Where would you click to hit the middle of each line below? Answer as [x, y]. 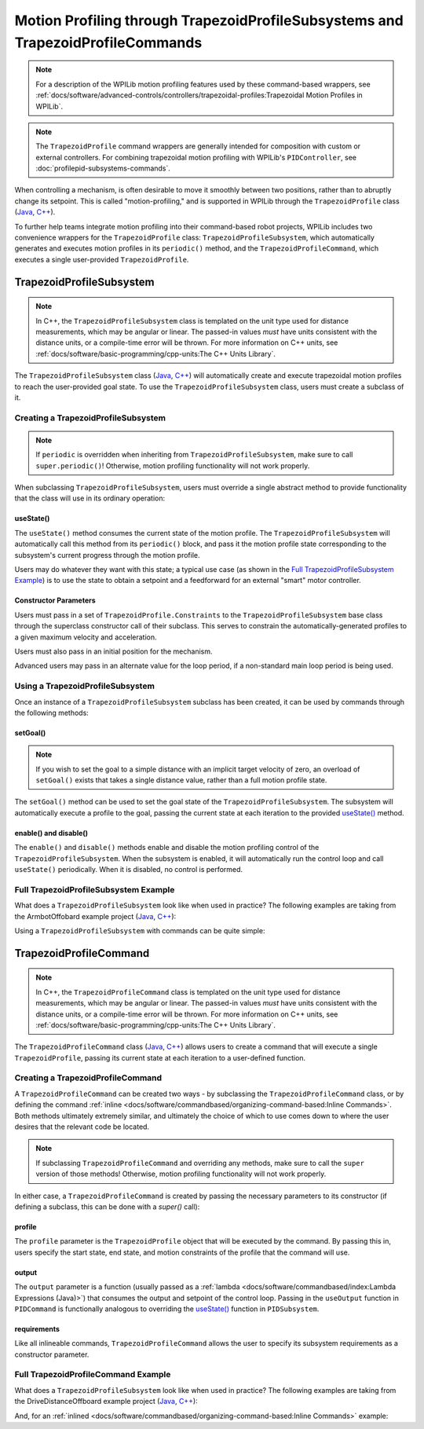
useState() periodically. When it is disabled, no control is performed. [129, 870]
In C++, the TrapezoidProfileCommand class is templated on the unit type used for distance [188, 992]
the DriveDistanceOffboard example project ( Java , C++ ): [106, 1402]
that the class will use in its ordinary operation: [90, 498]
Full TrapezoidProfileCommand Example [93, 1375]
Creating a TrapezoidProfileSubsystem [90, 418]
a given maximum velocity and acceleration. [86, 637]
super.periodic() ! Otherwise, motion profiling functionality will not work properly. [173, 465]
